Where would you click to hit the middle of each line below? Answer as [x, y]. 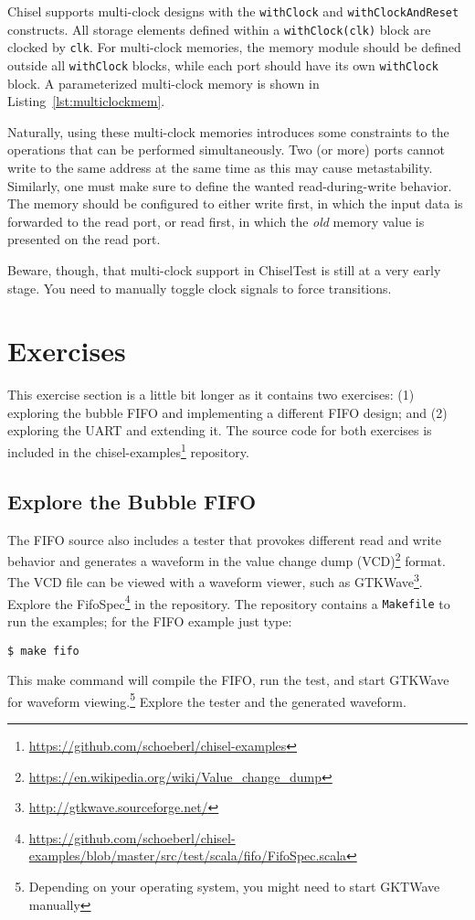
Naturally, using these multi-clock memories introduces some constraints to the [228, 131]
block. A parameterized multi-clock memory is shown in [164, 83]
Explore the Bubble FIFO [132, 501]
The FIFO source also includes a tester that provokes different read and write [225, 539]
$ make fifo [43, 651]
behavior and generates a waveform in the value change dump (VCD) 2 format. [227, 559]
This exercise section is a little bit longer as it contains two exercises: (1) [211, 395]
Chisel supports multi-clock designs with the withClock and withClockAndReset [233, 11]
